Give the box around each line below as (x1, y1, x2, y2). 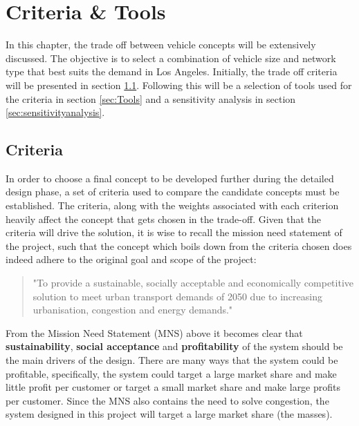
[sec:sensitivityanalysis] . (6, 105, 105, 119)
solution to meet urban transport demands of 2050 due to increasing (33, 289, 322, 303)
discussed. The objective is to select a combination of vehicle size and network (6, 50, 336, 65)
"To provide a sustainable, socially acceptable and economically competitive (33, 275, 354, 290)
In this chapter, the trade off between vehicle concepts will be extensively (6, 37, 316, 52)
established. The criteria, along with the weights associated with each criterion (6, 198, 339, 213)
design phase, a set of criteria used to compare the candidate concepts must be (6, 184, 340, 199)
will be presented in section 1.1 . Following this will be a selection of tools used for (6, 77, 352, 92)
